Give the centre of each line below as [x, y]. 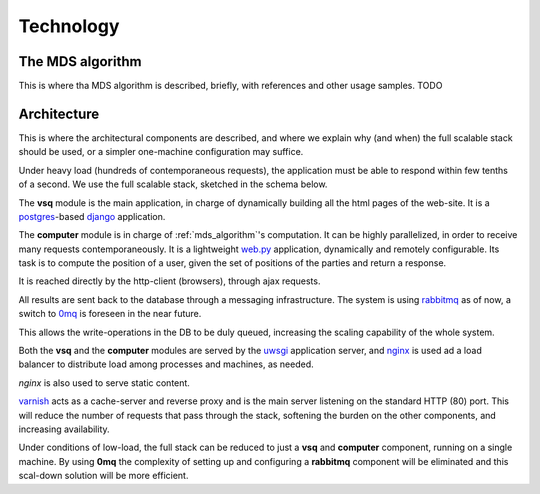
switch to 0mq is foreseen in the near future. [110, 314]
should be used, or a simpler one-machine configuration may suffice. [161, 152]
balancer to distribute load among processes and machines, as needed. [166, 364]
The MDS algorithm [80, 61]
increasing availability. [64, 429]
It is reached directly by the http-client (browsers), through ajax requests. [169, 281]
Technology [69, 26]
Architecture [59, 113]
